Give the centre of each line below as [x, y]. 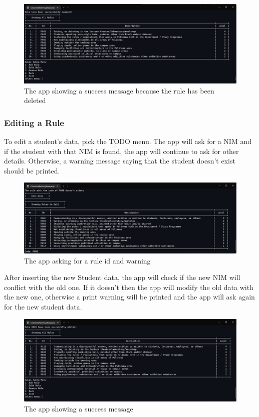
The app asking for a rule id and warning [87, 260]
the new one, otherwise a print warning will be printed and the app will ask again [129, 297]
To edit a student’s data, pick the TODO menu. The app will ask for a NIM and [128, 141]
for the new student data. [43, 306]
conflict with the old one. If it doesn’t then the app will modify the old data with [129, 287]
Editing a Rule [34, 122]
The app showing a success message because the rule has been [119, 90]
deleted [35, 100]
